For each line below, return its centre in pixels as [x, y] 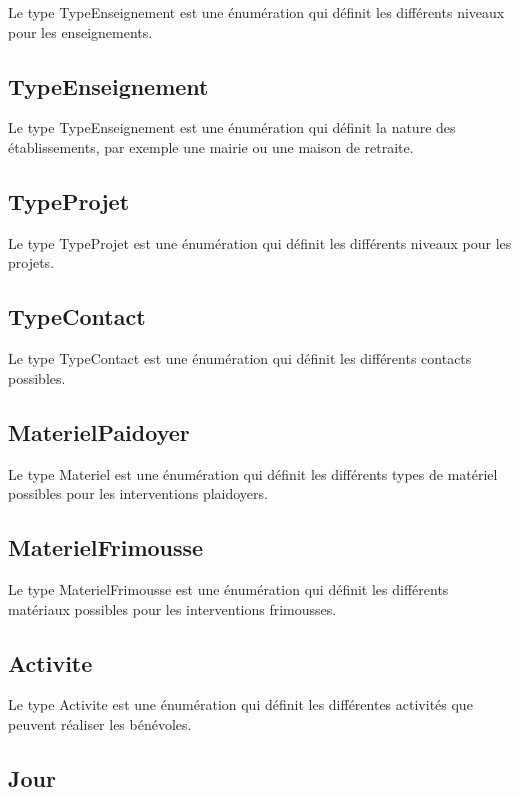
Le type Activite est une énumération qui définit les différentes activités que [240, 704]
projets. [31, 262]
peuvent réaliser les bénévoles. [100, 723]
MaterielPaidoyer [99, 431]
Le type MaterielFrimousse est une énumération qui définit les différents [228, 588]
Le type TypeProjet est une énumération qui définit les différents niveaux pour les [260, 242]
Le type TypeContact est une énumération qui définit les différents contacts [240, 358]
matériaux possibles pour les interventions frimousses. [172, 608]
